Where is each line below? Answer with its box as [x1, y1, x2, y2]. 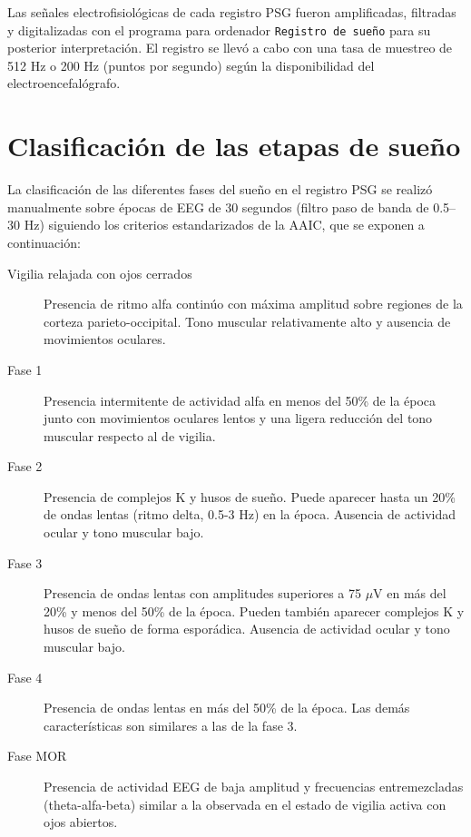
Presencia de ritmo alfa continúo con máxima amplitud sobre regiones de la [44, 294, 463, 313]
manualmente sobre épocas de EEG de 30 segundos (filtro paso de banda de [7, 197, 429, 216]
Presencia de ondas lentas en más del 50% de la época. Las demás [44, 698, 410, 717]
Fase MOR [7, 746, 67, 765]
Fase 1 [7, 359, 43, 379]
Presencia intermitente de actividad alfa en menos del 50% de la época [44, 390, 437, 409]
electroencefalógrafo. [7, 74, 121, 93]
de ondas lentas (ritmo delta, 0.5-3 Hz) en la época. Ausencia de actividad [44, 505, 456, 524]
